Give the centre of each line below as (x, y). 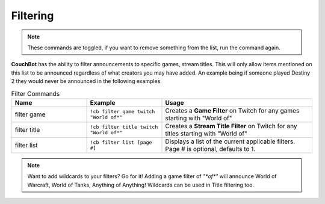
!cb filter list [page (121, 142)
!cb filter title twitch (124, 127)
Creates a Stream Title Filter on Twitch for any (231, 126)
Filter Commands (36, 93)
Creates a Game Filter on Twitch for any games (232, 110)
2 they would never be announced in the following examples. (87, 81)
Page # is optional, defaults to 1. (210, 149)
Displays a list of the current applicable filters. (230, 141)
